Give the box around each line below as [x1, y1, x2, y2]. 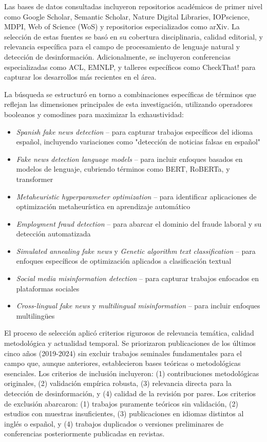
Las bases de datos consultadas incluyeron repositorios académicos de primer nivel [4, 1, 263, 11]
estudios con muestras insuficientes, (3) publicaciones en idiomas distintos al [4, 408, 244, 419]
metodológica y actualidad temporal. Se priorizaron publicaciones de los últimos [4, 338, 256, 348]
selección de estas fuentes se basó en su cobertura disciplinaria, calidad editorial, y [4, 31, 263, 42]
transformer [16, 173, 53, 184]
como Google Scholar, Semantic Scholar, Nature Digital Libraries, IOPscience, [4, 11, 250, 22]
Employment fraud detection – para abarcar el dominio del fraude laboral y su [16, 218, 262, 229]
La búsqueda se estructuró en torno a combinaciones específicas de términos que [4, 88, 256, 99]
